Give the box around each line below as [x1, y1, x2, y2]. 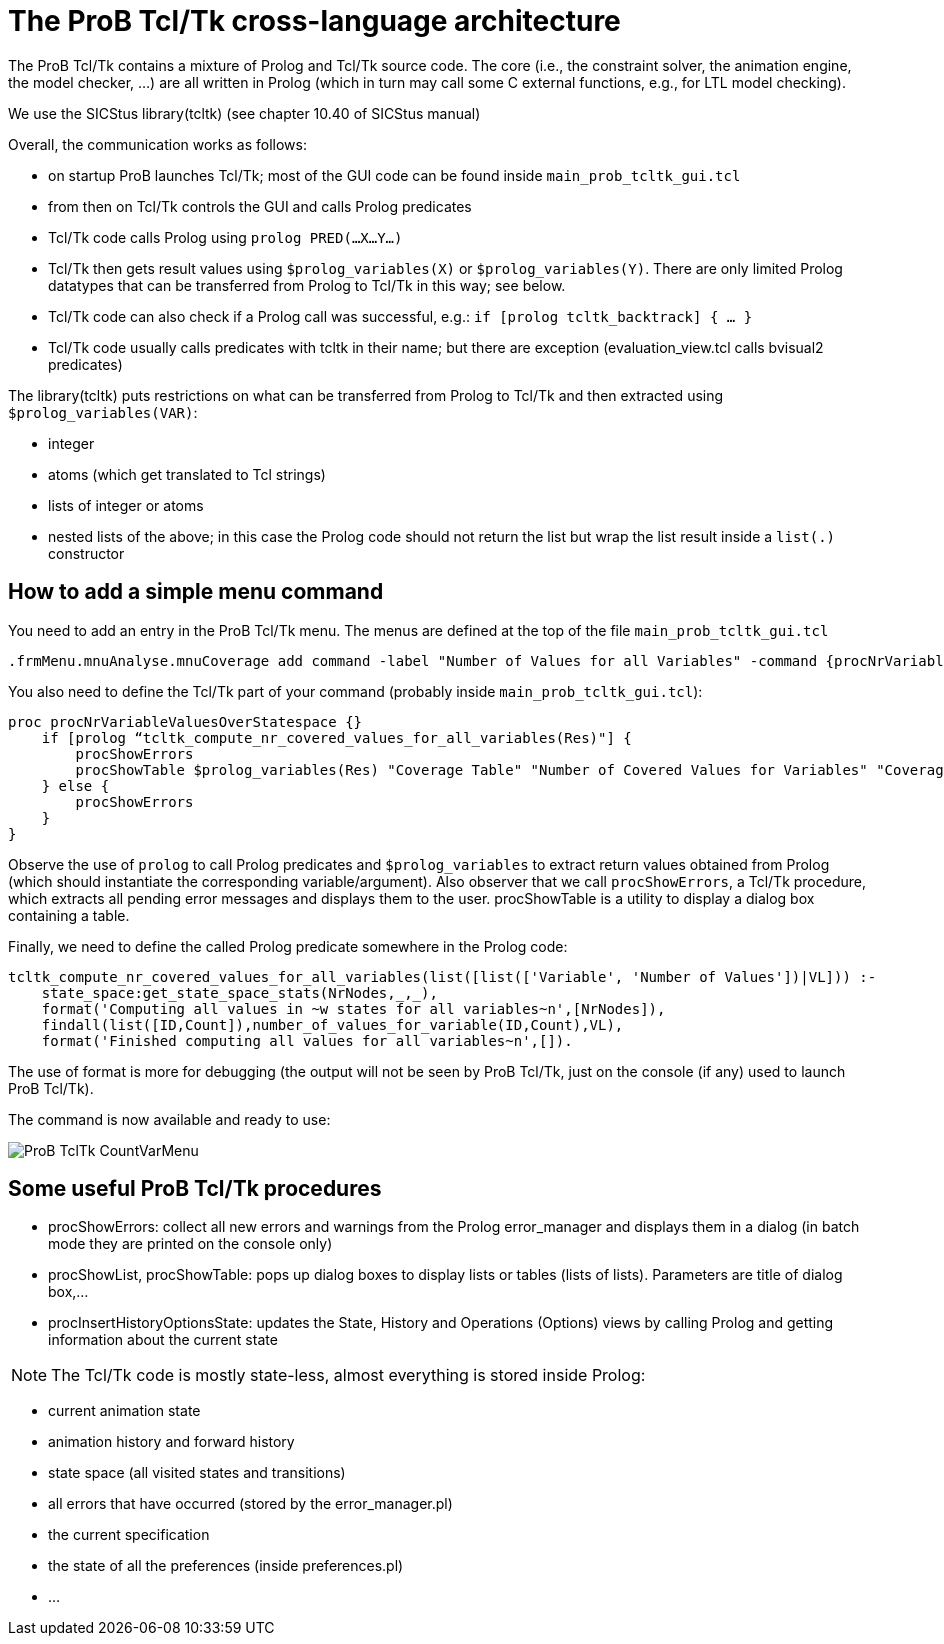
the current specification [48, 1526, 210, 1544]
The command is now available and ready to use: [8, 1110, 331, 1128]
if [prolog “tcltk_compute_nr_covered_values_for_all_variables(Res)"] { [41, 729, 632, 746]
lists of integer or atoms [48, 496, 204, 514]
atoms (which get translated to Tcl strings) [48, 465, 326, 483]
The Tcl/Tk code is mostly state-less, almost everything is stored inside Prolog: [51, 1365, 646, 1386]
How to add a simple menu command [8, 579, 384, 605]
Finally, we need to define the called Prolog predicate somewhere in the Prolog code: [8, 937, 568, 955]
